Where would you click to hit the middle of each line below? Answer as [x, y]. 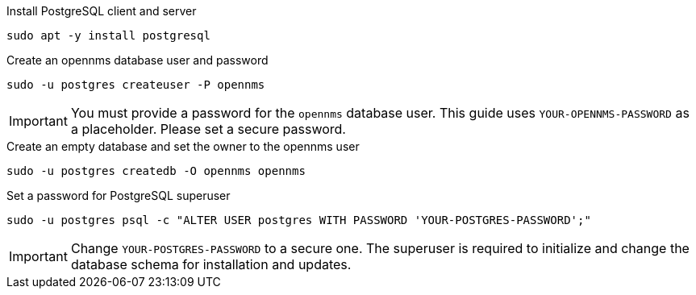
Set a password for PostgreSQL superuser [119, 195]
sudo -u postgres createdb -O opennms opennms [156, 171]
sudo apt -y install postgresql [108, 35]
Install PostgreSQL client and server [102, 11]
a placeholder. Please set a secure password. [208, 129]
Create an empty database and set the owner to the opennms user [183, 146]
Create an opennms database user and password [138, 60]
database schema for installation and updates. [211, 264]
